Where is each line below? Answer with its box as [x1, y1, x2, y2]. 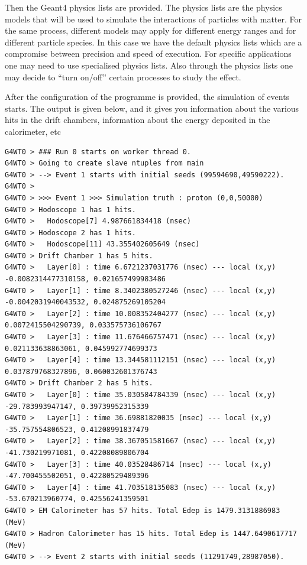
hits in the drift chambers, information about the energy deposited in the [5, 113, 270, 126]
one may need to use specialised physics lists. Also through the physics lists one [5, 59, 293, 71]
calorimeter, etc [5, 125, 61, 137]
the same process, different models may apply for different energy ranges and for [5, 24, 296, 37]
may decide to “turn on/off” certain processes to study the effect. [5, 70, 241, 83]
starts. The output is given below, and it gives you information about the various [5, 102, 299, 114]
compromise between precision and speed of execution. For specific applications [5, 47, 292, 60]
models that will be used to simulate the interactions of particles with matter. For [5, 12, 302, 25]
